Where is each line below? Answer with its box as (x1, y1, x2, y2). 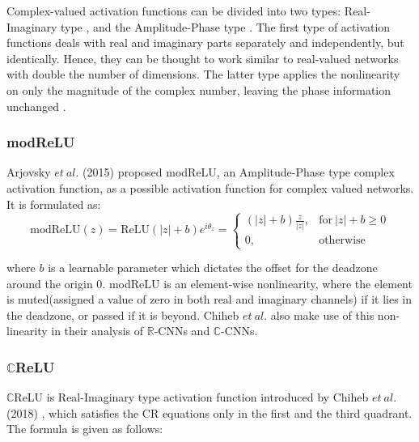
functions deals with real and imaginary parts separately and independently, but (6, 34, 404, 51)
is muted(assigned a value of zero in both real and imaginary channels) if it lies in (6, 291, 413, 308)
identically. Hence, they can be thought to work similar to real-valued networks (6, 49, 399, 66)
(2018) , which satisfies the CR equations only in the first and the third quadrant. (6, 404, 413, 421)
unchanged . (6, 97, 66, 114)
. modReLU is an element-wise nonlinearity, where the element (102, 274, 413, 291)
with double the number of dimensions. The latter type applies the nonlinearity (6, 66, 400, 83)
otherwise (319, 234, 366, 246)
